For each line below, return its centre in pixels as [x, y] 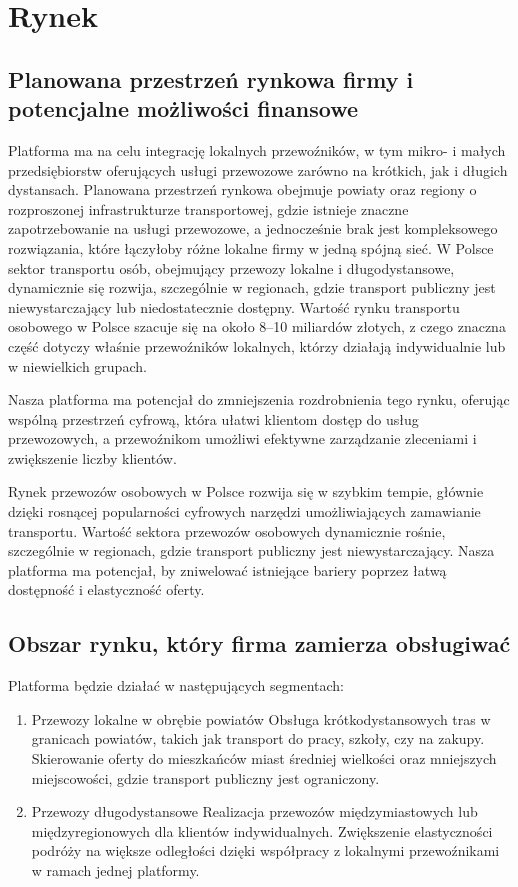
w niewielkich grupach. [77, 365]
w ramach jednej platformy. [115, 869]
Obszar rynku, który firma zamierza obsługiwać [259, 643]
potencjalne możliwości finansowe [183, 108]
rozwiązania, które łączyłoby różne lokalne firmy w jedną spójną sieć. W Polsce [251, 247]
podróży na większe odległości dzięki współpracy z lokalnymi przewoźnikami [265, 850]
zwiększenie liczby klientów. [92, 457]
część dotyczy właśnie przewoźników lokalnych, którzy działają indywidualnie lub [257, 345]
